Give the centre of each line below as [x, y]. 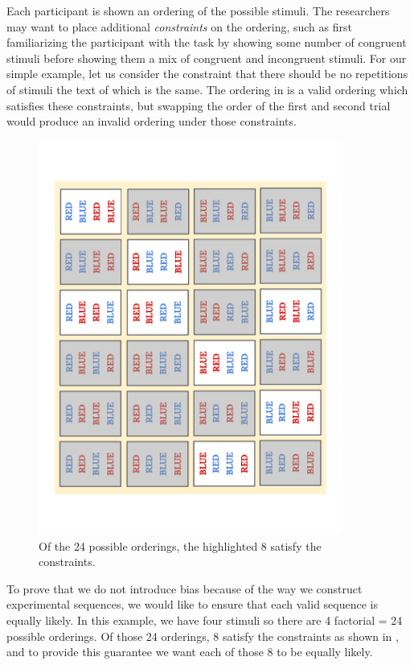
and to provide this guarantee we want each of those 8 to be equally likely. [190, 652]
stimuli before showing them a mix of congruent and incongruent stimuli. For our [207, 58]
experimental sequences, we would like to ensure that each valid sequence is [192, 604]
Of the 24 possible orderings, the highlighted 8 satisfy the [180, 545]
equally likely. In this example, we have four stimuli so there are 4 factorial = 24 [205, 620]
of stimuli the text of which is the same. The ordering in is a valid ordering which [207, 89]
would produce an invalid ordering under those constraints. [152, 121]
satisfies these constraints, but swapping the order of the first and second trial [199, 105]
